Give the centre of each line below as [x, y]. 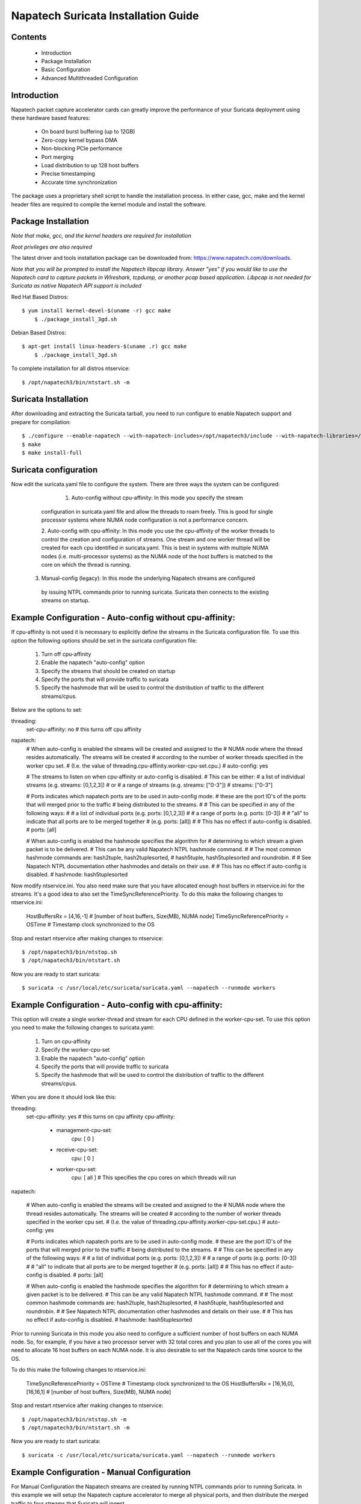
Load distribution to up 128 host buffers [90, 165]
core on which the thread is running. [86, 565]
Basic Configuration [66, 70]
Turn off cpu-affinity [66, 654]
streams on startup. [66, 600]
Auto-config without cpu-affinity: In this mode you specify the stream [157, 498]
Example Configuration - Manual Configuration [101, 1472]
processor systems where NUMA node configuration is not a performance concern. [145, 520]
